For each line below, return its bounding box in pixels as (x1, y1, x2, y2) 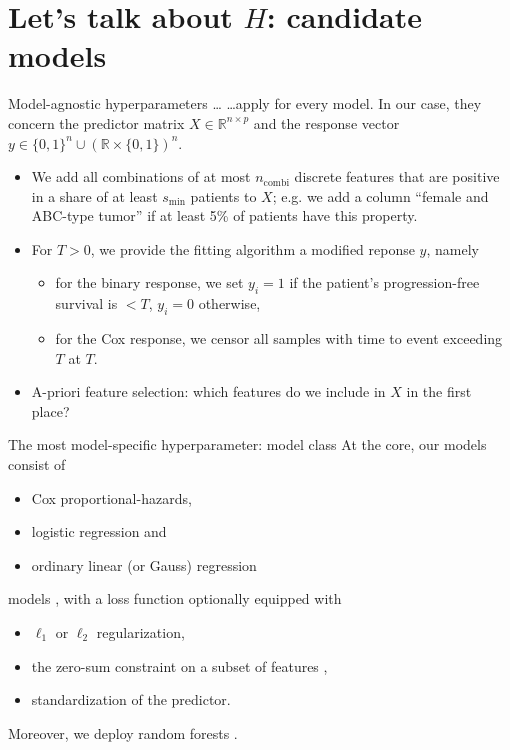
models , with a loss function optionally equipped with (8, 588, 342, 609)
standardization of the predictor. (31, 689, 231, 710)
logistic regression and (31, 521, 167, 542)
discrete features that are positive (294, 166, 500, 187)
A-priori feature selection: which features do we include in (31, 381, 386, 402)
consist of (8, 454, 66, 475)
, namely (426, 238, 479, 259)
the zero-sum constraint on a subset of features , (31, 655, 328, 676)
